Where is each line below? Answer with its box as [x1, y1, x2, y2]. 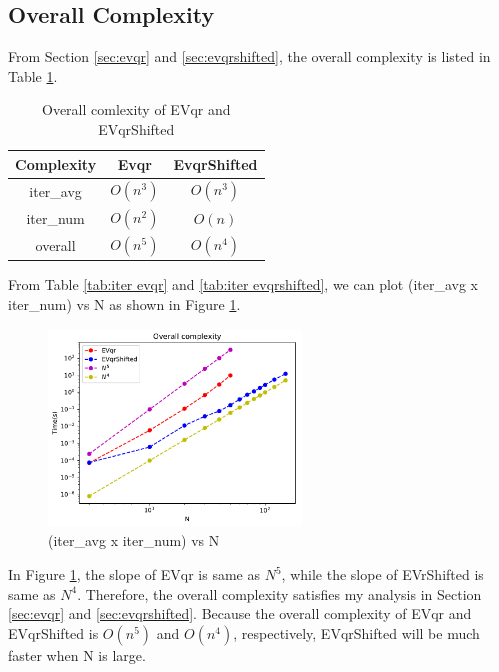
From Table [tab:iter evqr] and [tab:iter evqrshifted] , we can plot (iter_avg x [8, 274, 478, 295]
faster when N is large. [8, 644, 146, 665]
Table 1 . [8, 65, 58, 86]
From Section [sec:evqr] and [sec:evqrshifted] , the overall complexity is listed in [8, 46, 491, 67]
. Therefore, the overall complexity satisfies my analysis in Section [77, 583, 482, 604]
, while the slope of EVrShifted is [281, 564, 484, 585]
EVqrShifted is [8, 622, 99, 643]
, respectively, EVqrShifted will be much [233, 622, 480, 643]
